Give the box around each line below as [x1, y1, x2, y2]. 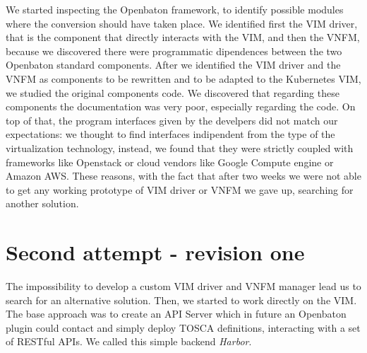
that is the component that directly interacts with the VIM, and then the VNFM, [6, 30, 360, 45]
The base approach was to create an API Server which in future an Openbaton [6, 306, 347, 321]
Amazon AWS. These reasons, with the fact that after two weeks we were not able [6, 168, 361, 183]
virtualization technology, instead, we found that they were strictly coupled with [6, 140, 354, 155]
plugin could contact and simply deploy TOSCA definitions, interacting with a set [6, 320, 361, 335]
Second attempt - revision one [6, 238, 305, 267]
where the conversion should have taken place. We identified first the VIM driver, [6, 16, 358, 30]
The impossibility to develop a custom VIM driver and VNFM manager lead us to [6, 279, 361, 294]
